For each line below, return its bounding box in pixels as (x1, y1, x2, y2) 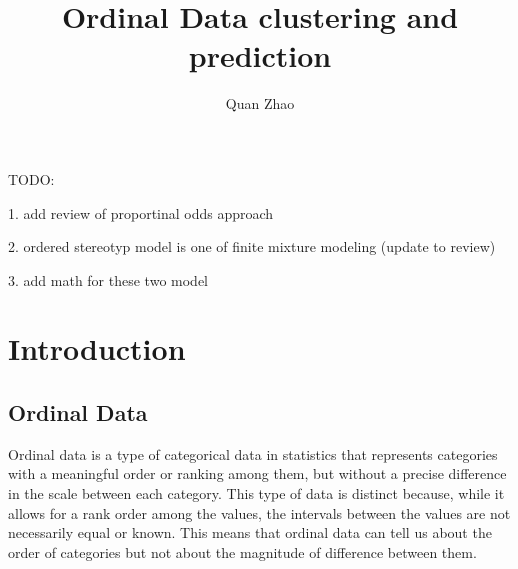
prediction (188, 35, 332, 76)
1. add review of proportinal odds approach (8, 202, 274, 223)
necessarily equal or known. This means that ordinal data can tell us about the (8, 522, 492, 543)
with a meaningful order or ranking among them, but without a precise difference (8, 463, 507, 484)
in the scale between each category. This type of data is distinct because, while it (8, 483, 505, 504)
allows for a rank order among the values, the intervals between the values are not (8, 502, 511, 523)
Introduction (8, 328, 186, 369)
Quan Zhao (225, 93, 295, 114)
